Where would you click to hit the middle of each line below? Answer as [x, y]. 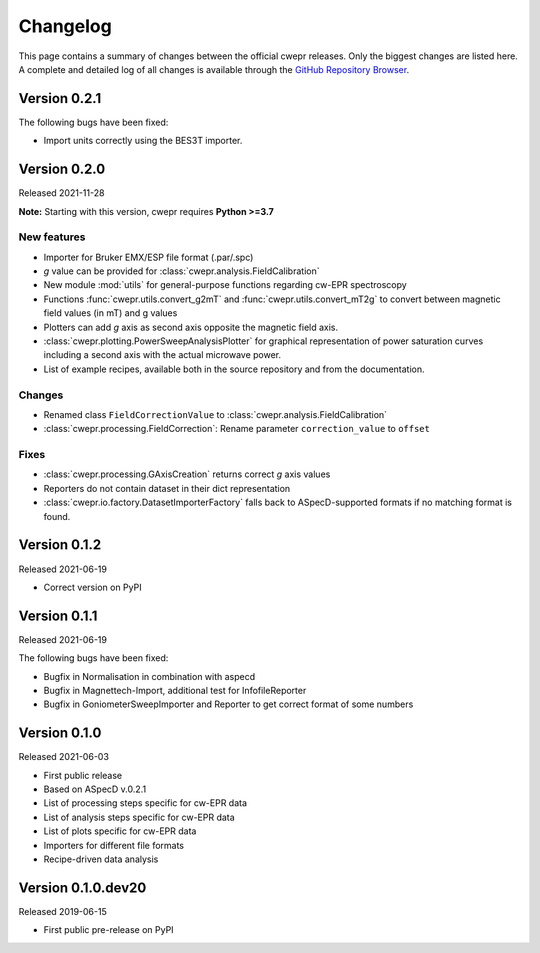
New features [52, 237]
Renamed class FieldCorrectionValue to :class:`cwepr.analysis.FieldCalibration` [215, 414]
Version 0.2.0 [62, 169]
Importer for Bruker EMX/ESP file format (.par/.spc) [148, 257]
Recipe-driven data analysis [101, 859]
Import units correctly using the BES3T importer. [143, 141]
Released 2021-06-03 [64, 757]
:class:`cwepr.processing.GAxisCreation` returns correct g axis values [187, 474]
